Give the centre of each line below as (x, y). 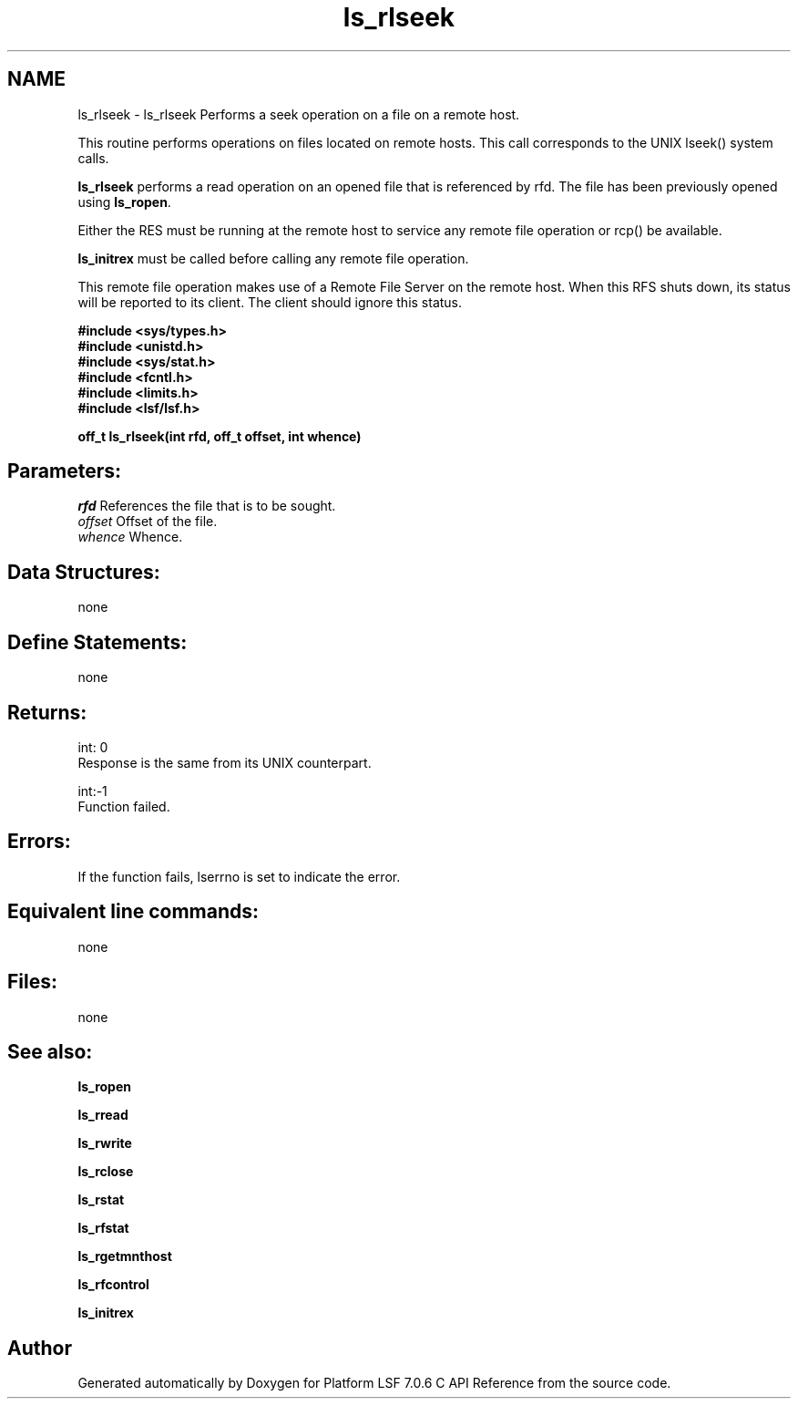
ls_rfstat (103, 1228)
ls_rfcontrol (113, 1285)
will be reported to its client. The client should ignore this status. (270, 302)
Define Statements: (97, 642)
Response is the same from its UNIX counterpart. (225, 762)
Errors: (39, 842)
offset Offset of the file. (148, 522)
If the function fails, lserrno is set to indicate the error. (239, 876)
